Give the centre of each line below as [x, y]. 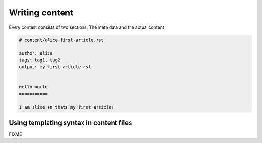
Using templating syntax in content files [71, 122]
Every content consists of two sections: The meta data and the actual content [87, 27]
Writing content [41, 13]
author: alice [36, 53]
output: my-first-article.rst [55, 67]
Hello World [33, 87]
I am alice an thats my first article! [66, 107]
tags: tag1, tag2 [40, 60]
